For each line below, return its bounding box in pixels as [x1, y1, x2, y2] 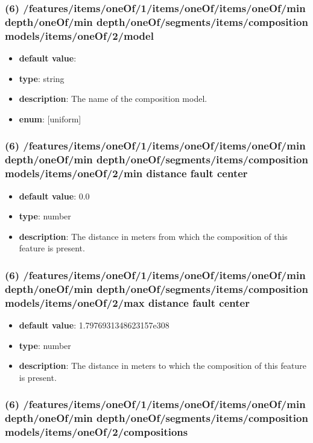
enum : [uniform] [19, 112, 81, 125]
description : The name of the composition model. [19, 92, 207, 105]
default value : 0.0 [19, 189, 90, 202]
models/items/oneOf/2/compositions [5, 424, 188, 439]
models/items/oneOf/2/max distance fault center [5, 295, 250, 310]
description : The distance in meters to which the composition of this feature [19, 359, 306, 372]
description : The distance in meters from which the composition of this [19, 230, 288, 242]
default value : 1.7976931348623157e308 [19, 318, 169, 331]
